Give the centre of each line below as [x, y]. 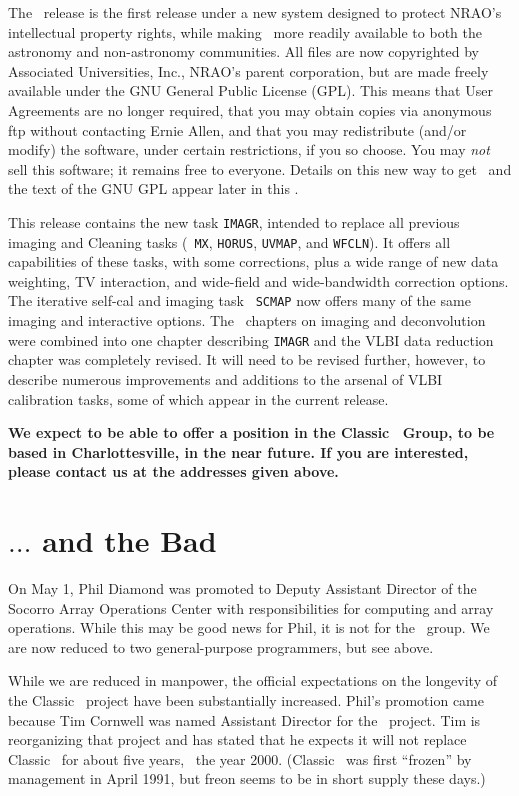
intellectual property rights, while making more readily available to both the [245, 31]
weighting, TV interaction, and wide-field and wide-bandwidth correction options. [258, 280]
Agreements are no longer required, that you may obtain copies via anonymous [250, 109]
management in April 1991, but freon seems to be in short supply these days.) [247, 778]
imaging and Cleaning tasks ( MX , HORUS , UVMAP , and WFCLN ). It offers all [229, 241]
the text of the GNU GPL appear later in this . [153, 188]
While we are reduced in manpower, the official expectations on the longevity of [253, 680]
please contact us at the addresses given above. [173, 471]
